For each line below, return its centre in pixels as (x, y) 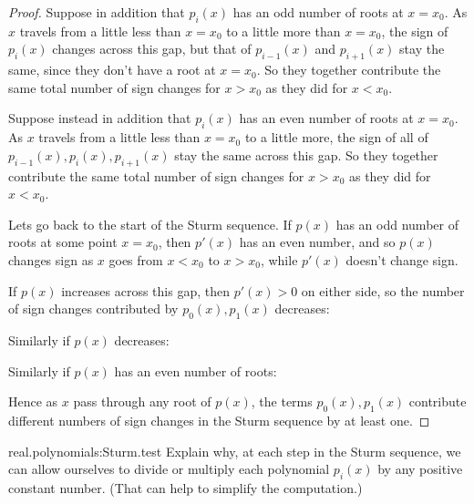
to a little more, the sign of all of (336, 137)
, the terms (282, 401)
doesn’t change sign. (402, 259)
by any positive (420, 469)
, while (279, 259)
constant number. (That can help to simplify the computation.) (185, 487)
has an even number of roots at (326, 118)
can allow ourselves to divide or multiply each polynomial (169, 469)
